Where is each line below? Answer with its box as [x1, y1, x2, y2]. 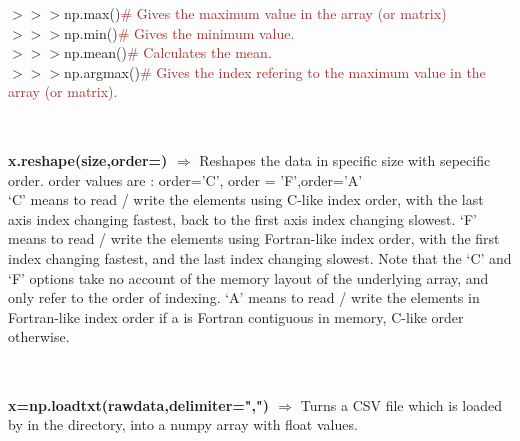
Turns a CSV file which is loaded [300, 394, 503, 415]
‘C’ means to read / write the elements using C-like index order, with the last [8, 189, 484, 210]
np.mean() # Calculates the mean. [63, 42, 272, 63]
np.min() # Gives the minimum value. [63, 22, 295, 43]
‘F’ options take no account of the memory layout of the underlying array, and [8, 267, 489, 288]
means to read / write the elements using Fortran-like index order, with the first [8, 228, 500, 249]
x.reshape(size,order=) [8, 149, 168, 170]
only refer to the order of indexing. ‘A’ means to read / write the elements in [8, 287, 480, 308]
